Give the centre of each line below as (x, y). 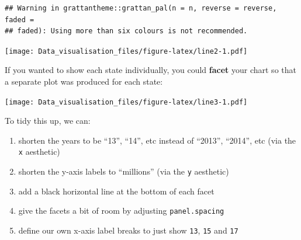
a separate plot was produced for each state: (84, 81)
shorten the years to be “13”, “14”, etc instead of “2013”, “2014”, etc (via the (157, 140)
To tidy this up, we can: (48, 121)
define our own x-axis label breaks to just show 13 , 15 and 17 (128, 230)
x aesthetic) (39, 152)
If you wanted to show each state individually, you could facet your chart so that (150, 70)
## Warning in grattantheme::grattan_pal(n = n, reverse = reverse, (141, 8)
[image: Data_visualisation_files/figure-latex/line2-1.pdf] (126, 51)
